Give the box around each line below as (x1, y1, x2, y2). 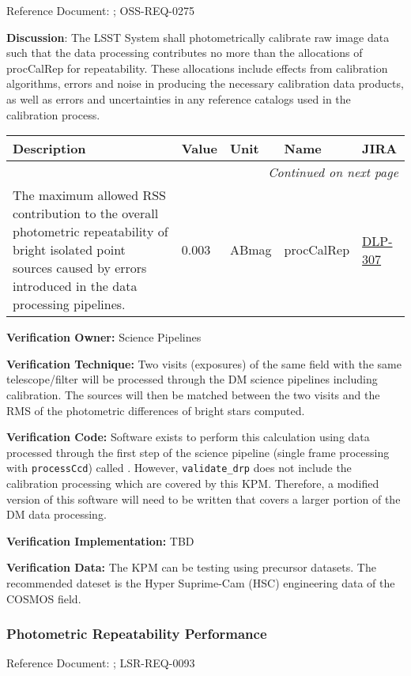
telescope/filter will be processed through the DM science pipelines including (6, 371, 378, 387)
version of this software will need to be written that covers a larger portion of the (6, 490, 401, 507)
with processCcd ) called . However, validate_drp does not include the (6, 459, 352, 476)
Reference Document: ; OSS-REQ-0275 (6, 2, 195, 18)
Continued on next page (268, 163, 398, 182)
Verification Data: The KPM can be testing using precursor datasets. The (6, 559, 376, 576)
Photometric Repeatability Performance (6, 624, 267, 644)
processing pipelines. (13, 295, 126, 314)
